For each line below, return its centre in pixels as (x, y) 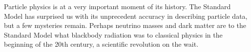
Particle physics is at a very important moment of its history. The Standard (117, 6)
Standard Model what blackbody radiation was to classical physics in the (113, 34)
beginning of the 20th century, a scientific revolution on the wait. (101, 44)
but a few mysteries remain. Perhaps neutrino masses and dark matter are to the (125, 25)
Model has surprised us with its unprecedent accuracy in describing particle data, (126, 16)
